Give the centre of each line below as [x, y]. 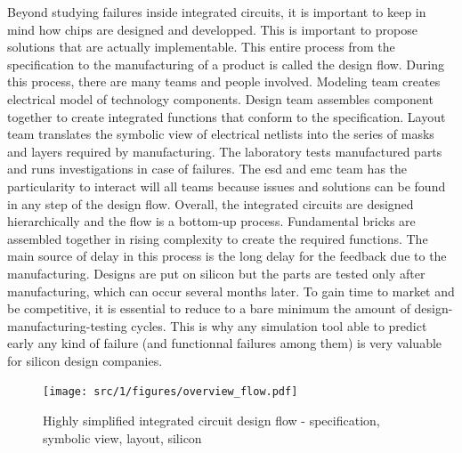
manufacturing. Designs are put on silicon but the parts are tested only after [216, 273]
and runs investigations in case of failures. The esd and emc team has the [207, 169]
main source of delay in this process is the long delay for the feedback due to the [227, 256]
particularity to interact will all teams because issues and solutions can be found [227, 186]
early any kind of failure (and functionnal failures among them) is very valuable [225, 343]
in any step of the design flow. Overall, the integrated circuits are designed [211, 203]
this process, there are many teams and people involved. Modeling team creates [224, 81]
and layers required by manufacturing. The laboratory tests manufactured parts [225, 151]
